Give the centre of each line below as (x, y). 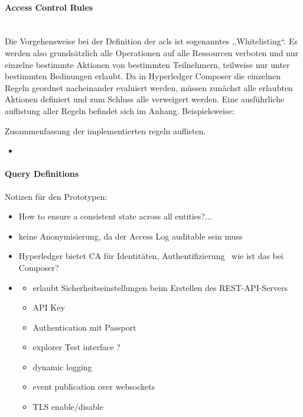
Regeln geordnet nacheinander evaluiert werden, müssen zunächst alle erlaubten (149, 87)
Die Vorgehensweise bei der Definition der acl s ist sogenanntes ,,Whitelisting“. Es (151, 41)
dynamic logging (62, 366)
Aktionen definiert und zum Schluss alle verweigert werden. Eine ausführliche (145, 99)
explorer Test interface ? (76, 347)
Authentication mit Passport (84, 327)
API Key (49, 307)
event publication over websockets (94, 387)
